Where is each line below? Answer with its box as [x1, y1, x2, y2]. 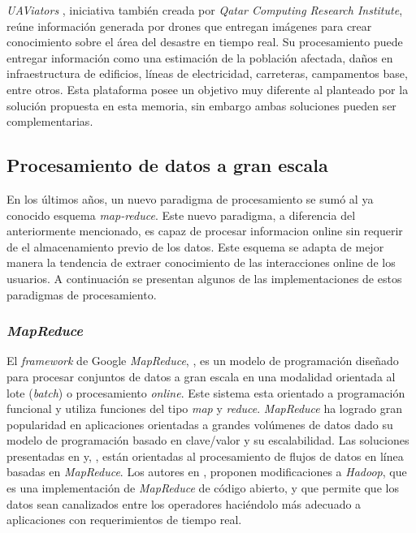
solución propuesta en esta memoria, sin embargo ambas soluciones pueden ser [6, 97, 396, 114]
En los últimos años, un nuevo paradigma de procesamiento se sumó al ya [6, 190, 374, 207]
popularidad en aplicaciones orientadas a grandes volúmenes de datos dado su [6, 415, 393, 432]
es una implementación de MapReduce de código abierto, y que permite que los [6, 479, 399, 496]
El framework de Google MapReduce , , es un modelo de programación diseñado [6, 352, 399, 369]
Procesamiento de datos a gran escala [6, 153, 328, 178]
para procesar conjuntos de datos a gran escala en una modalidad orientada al [6, 368, 396, 385]
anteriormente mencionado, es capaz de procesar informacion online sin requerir [6, 222, 403, 239]
